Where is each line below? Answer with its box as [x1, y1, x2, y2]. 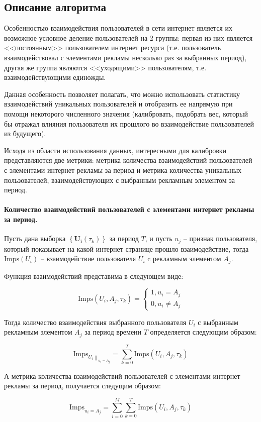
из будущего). [4, 128, 46, 139]
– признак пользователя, [183, 233, 257, 244]
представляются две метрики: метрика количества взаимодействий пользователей [4, 155, 252, 165]
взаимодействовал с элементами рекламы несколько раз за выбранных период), [4, 52, 247, 62]
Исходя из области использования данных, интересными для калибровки [4, 145, 227, 155]
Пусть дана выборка [4, 233, 66, 244]
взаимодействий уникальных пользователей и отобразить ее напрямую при [4, 98, 233, 109]
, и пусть [145, 233, 172, 244]
